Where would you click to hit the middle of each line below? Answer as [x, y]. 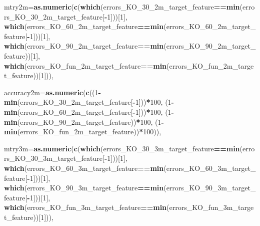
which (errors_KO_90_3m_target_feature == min [84, 188]
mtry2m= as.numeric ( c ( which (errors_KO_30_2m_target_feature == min [122, 7]
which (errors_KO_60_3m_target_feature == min [84, 168]
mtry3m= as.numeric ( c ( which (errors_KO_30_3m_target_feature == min [122, 148]
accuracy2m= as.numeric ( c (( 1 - [52, 92]
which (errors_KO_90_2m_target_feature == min [84, 46]
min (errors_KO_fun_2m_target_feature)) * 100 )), [83, 132]
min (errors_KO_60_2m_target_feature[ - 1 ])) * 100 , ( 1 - [89, 111]
